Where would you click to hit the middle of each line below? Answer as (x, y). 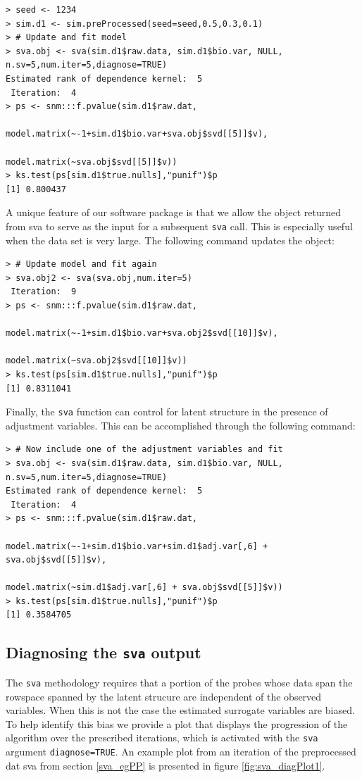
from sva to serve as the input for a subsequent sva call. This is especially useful (179, 226)
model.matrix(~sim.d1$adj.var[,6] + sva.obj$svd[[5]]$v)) (144, 588)
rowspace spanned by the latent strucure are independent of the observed (164, 696)
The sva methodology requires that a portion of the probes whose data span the (179, 682)
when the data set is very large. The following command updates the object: (170, 240)
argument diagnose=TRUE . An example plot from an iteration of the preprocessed (181, 751)
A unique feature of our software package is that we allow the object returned (173, 212)
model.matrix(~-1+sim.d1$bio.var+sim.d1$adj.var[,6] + (137, 546)
